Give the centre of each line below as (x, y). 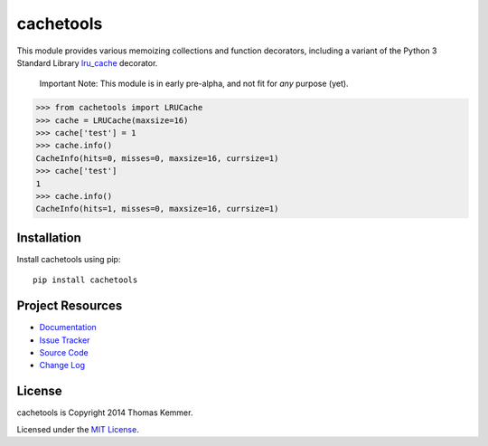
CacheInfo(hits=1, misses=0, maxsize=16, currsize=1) (157, 209)
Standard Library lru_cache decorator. (87, 62)
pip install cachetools (85, 280)
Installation (49, 237)
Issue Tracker (65, 340)
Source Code (64, 353)
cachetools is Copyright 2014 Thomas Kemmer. (105, 413)
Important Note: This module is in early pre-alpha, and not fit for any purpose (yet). (194, 84)
